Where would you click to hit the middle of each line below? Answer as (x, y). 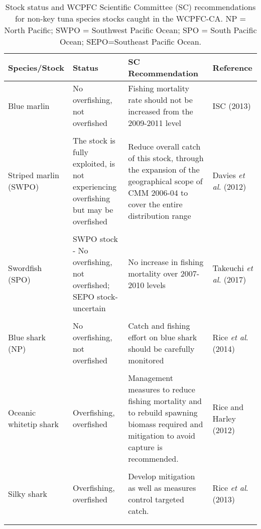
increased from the (161, 111)
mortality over (153, 273)
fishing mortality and (165, 401)
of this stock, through (166, 158)
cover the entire (155, 204)
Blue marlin (29, 105)
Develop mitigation (162, 476)
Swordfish (25, 268)
